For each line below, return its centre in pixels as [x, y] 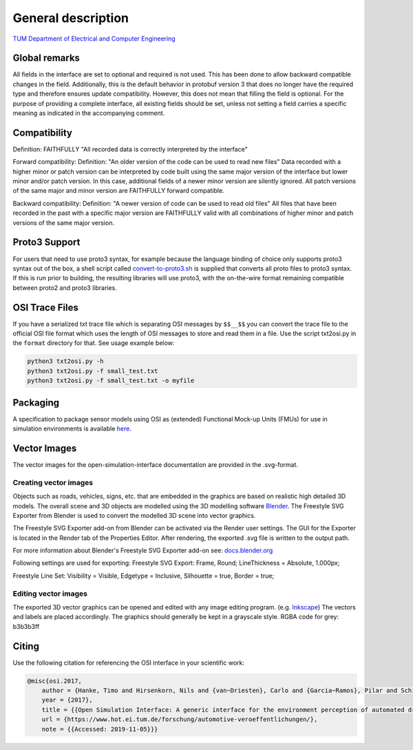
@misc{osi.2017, [55, 681]
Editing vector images [50, 594]
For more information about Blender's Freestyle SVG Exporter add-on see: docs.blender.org [143, 550]
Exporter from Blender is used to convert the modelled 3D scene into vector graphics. [134, 515]
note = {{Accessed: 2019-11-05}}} [100, 729]
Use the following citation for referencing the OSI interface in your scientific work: [128, 663]
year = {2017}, [67, 700]
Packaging [36, 403]
